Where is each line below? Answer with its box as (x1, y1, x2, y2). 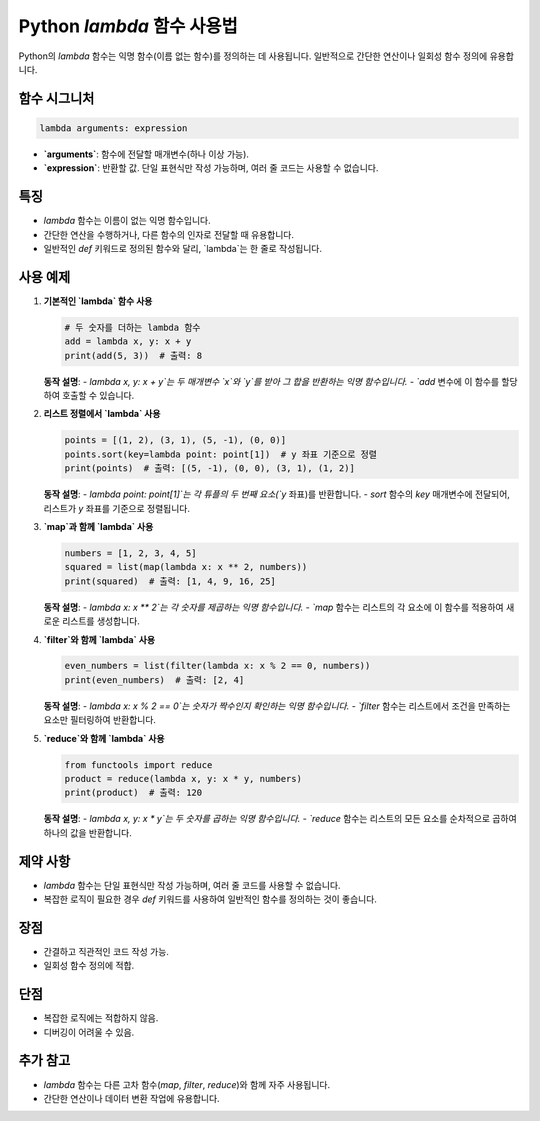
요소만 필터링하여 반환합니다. (43, 714, 157, 726)
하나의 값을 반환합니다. (43, 826, 132, 839)
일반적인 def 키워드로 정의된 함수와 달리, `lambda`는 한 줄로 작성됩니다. (43, 243, 322, 254)
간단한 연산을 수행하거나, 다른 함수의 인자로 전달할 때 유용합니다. (43, 228, 295, 240)
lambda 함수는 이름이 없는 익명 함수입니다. (43, 215, 211, 227)
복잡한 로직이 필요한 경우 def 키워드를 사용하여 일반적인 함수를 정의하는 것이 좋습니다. (43, 893, 377, 905)
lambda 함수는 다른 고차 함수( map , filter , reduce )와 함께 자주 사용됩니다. (43, 1078, 331, 1090)
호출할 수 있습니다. (61, 390, 135, 402)
